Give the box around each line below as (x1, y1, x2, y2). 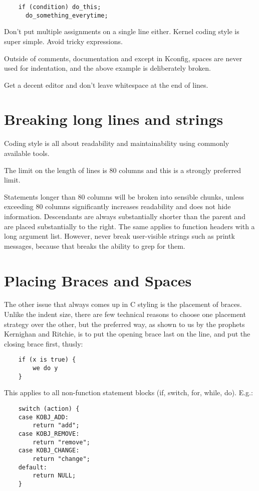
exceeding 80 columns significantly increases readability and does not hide (4, 201, 231, 212)
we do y (33, 365, 58, 372)
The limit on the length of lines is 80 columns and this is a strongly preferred (4, 165, 241, 175)
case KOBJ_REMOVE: (18, 430, 80, 437)
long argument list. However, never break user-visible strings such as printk (4, 231, 235, 241)
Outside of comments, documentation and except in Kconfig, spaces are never (4, 53, 242, 63)
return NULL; (33, 472, 76, 479)
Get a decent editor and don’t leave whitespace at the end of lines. (4, 79, 208, 90)
